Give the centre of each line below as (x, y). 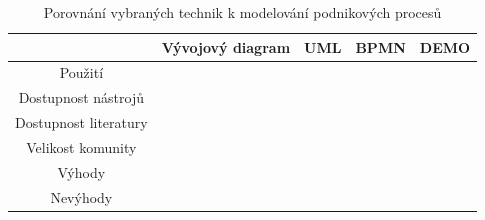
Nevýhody (81, 196)
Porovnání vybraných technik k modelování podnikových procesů (242, 12)
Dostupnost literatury (81, 122)
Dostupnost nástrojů (81, 97)
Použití (81, 72)
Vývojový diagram (226, 46)
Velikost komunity (81, 146)
